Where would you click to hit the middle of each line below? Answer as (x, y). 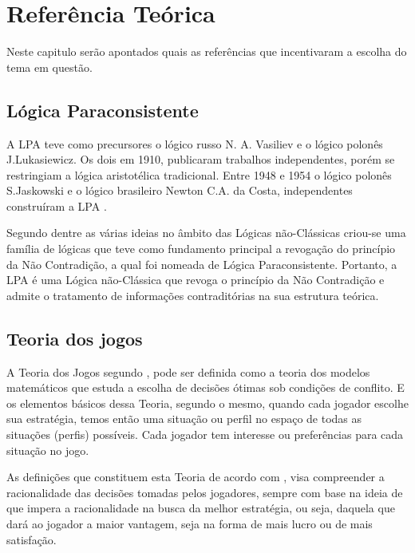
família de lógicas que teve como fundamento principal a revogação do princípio (201, 249)
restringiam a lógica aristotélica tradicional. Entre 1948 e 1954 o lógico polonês (199, 174)
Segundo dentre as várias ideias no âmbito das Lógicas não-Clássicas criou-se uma (206, 233)
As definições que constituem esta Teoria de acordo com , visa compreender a (196, 477)
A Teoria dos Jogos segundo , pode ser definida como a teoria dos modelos (188, 371)
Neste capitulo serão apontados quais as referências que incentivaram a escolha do (207, 51)
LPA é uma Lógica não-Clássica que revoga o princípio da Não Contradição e (196, 280)
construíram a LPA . (57, 205)
